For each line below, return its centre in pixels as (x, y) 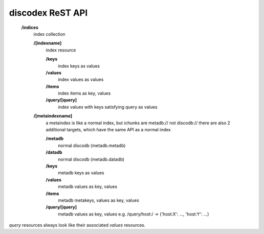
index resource (61, 50)
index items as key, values (84, 94)
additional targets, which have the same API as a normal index (108, 130)
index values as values (81, 80)
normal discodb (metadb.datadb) (91, 159)
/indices (30, 27)
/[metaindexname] (53, 116)
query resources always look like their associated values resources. (77, 225)
